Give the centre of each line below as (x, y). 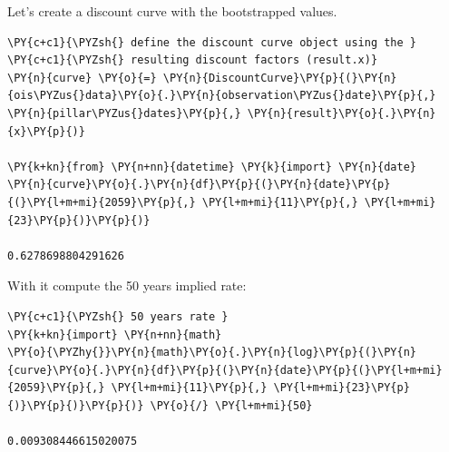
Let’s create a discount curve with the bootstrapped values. (172, 11)
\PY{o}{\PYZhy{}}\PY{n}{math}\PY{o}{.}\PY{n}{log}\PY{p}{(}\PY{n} (212, 353)
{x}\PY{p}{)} (46, 131)
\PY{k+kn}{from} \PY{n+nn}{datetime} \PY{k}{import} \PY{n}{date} (212, 167)
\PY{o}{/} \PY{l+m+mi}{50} (231, 405)
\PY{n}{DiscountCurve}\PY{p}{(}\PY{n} (280, 78)
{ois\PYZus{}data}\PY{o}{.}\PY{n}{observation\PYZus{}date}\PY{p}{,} (222, 96)
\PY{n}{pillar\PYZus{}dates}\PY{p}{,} (124, 113)
